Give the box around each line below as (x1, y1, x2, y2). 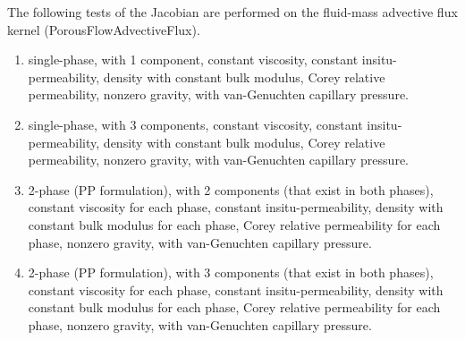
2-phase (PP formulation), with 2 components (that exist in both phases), (28, 180, 434, 199)
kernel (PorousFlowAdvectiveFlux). (7, 20, 200, 38)
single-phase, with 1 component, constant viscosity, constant (28, 50, 359, 69)
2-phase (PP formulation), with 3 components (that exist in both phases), (28, 263, 434, 282)
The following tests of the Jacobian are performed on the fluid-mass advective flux (7, 3, 458, 21)
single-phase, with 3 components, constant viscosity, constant (28, 115, 363, 133)
